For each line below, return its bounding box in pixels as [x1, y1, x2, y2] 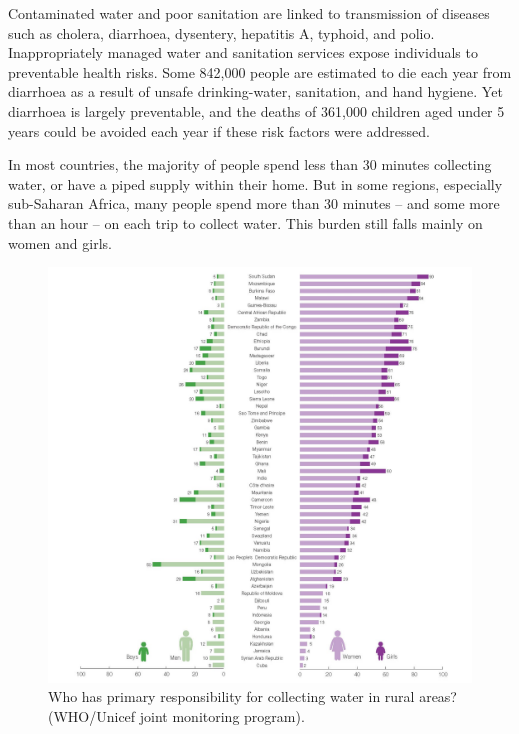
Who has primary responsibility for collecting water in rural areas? [48, 686, 457, 707]
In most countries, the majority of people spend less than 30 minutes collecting [8, 154, 492, 175]
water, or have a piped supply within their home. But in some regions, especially [8, 173, 503, 194]
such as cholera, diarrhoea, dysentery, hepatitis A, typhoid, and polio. [8, 22, 435, 43]
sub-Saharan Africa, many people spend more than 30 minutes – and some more [8, 193, 500, 214]
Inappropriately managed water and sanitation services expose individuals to [8, 42, 478, 63]
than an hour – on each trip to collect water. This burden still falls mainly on [8, 212, 483, 233]
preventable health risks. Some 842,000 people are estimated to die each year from [8, 61, 512, 82]
